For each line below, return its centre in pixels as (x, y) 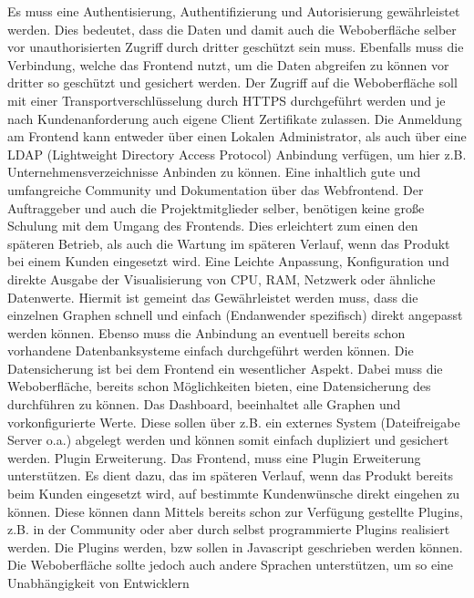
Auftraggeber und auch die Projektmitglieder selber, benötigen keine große (216, 207)
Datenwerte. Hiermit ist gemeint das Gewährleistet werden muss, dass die (213, 297)
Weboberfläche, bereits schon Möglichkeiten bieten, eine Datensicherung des (219, 386)
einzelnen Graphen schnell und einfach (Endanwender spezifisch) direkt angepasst (235, 315)
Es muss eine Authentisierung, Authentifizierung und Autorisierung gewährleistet (234, 11)
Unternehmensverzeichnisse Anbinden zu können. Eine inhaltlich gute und (214, 172)
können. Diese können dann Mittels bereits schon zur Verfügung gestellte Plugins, (235, 511)
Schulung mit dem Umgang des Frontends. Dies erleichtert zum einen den (213, 226)
